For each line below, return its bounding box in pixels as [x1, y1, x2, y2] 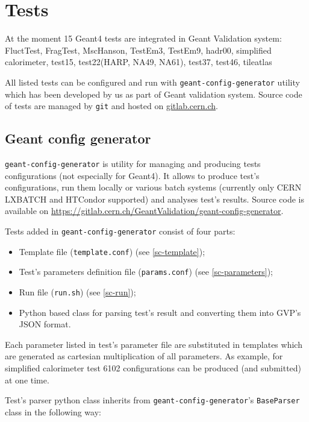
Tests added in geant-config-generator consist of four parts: [5, 225, 236, 238]
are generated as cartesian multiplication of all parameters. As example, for [5, 350, 283, 362]
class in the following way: [5, 405, 101, 418]
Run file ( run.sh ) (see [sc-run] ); [19, 286, 136, 298]
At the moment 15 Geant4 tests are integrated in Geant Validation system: [5, 32, 282, 45]
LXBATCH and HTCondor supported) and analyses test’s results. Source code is [5, 192, 304, 205]
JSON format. [19, 318, 71, 330]
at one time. [5, 373, 49, 386]
